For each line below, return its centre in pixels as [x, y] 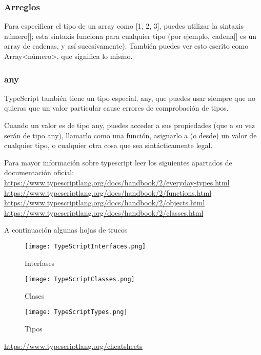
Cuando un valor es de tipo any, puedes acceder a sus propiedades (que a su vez [129, 125]
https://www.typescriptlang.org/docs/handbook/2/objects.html [105, 203]
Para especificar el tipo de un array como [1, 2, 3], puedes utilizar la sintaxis [124, 26]
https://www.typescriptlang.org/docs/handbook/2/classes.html [104, 212]
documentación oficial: [39, 172]
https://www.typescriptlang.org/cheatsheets [73, 346]
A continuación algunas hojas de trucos [66, 230]
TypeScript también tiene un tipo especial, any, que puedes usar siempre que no [130, 98]
